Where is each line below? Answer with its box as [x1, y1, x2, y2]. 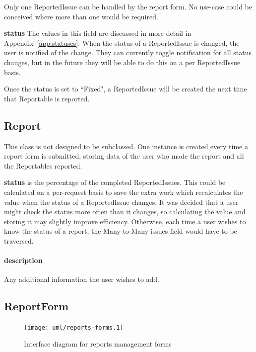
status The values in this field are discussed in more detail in [4, 28, 192, 38]
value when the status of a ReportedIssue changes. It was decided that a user [4, 196, 239, 207]
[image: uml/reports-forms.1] [24, 324, 124, 332]
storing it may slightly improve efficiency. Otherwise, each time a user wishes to [4, 216, 246, 226]
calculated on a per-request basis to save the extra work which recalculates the [4, 186, 243, 197]
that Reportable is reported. [4, 93, 90, 103]
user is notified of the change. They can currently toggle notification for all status [4, 47, 252, 58]
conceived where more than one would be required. [4, 11, 158, 21]
